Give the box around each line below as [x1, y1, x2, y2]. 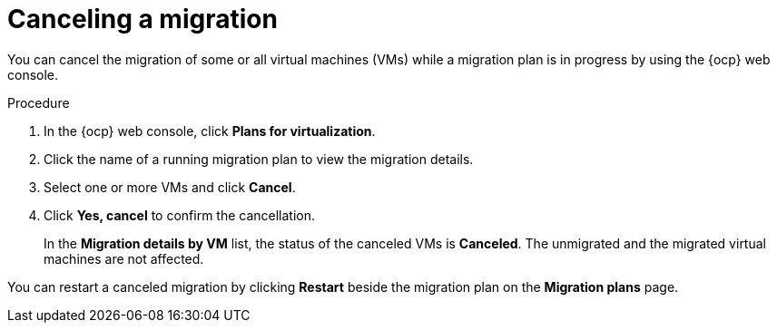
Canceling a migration [7, 4, 278, 34]
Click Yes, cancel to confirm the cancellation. [44, 207, 316, 223]
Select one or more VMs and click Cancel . [44, 179, 296, 195]
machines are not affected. [44, 250, 204, 267]
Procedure [7, 94, 70, 111]
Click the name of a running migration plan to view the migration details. [44, 150, 474, 167]
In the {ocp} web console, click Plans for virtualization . [44, 122, 376, 139]
